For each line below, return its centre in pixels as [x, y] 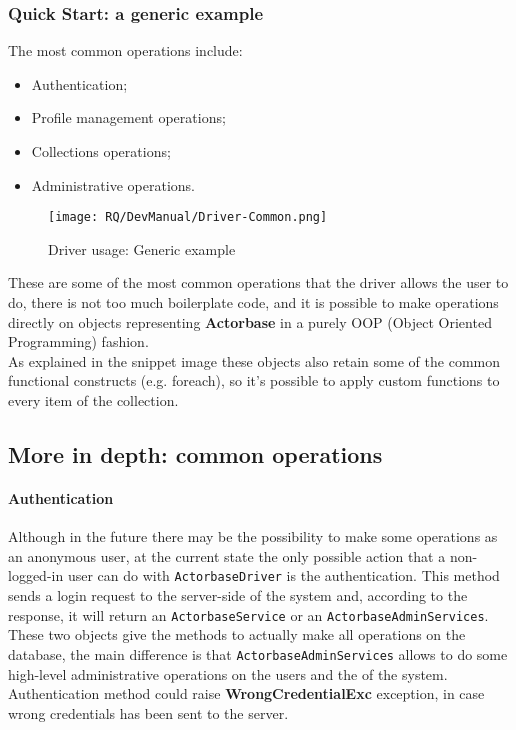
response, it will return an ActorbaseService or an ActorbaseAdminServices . [248, 614]
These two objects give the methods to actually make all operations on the [237, 634]
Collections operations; [101, 151]
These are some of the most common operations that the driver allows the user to [258, 282]
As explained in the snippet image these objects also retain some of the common [254, 360]
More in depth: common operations [195, 453]
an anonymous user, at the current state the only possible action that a [227, 555]
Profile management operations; [128, 117]
